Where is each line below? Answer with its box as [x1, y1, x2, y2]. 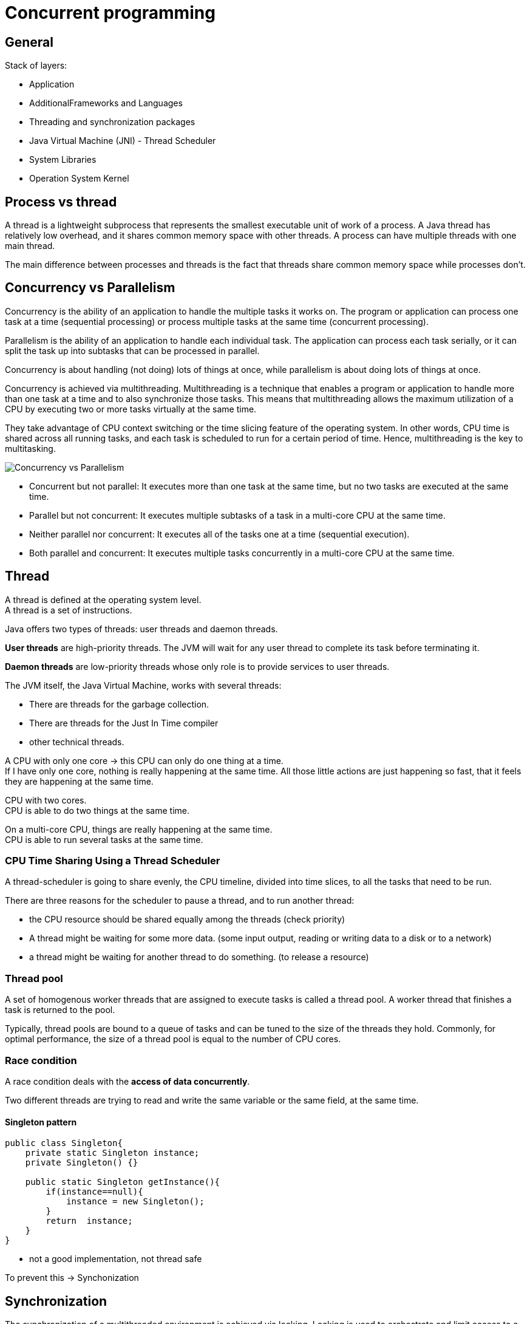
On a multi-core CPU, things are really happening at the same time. [5, 824, 273, 834]
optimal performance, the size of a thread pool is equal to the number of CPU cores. [5, 1034, 341, 1045]
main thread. [5, 241, 55, 251]
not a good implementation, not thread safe [29, 1254, 202, 1264]
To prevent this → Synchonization [5, 1272, 139, 1283]
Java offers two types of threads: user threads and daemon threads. [5, 623, 278, 634]
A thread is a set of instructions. [5, 604, 132, 615]
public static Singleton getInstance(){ [25, 1177, 220, 1187]
